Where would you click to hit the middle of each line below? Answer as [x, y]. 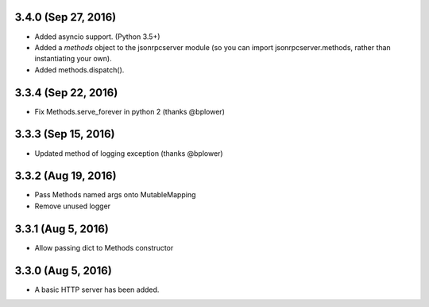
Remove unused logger [73, 206]
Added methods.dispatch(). [79, 70]
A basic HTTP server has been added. [97, 290]
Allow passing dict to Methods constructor [104, 247]
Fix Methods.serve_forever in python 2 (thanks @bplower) [130, 111]
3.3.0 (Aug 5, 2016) [64, 270]
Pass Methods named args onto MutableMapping [115, 195]
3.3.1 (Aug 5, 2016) [62, 229]
